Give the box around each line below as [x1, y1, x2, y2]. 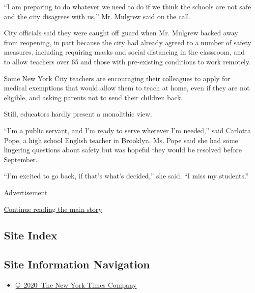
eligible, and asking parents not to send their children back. [4, 92, 183, 102]
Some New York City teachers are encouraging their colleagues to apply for [4, 73, 230, 83]
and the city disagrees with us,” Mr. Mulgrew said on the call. [4, 11, 191, 21]
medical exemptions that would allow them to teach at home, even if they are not [4, 83, 250, 93]
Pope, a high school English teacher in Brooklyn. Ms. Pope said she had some [4, 135, 238, 145]
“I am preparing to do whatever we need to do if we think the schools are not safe [4, 1, 251, 11]
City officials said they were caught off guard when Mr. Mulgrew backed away [4, 28, 238, 38]
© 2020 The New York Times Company [15, 280, 137, 290]
